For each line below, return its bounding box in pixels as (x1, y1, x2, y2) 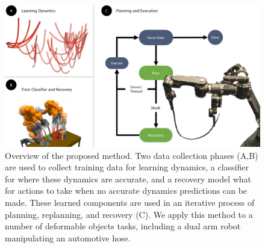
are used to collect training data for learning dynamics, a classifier (5, 161, 249, 173)
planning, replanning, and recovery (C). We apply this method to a (5, 208, 253, 220)
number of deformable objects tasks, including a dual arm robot (5, 220, 241, 232)
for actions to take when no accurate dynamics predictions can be (5, 184, 248, 197)
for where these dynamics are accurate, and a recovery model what (5, 172, 252, 185)
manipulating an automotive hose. (5, 231, 131, 244)
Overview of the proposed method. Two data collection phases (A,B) (5, 149, 258, 161)
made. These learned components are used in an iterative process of (5, 196, 255, 208)
